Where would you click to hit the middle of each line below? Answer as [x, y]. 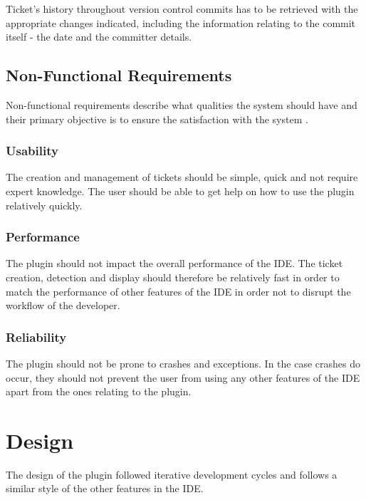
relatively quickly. [44, 205]
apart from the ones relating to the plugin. [99, 391]
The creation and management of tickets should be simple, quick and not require [182, 177]
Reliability [36, 337]
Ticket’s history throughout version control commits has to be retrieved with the [182, 9]
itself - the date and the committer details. [99, 37]
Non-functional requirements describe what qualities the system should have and [182, 104]
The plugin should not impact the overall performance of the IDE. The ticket [174, 263]
